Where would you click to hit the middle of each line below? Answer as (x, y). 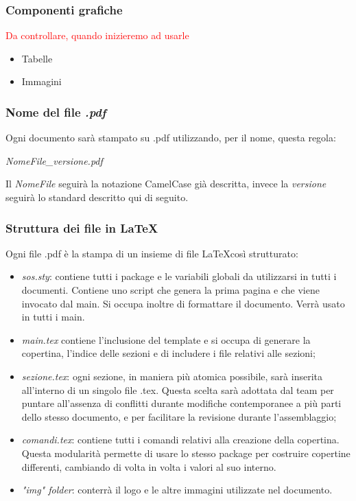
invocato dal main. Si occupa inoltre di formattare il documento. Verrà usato (183, 303)
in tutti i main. (53, 317)
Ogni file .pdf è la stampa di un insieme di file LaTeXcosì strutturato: (152, 253)
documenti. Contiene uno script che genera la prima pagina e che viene (170, 290)
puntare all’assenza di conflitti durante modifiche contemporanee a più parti (181, 403)
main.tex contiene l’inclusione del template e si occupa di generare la (166, 339)
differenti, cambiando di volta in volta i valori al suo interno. (149, 466)
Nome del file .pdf (56, 112)
